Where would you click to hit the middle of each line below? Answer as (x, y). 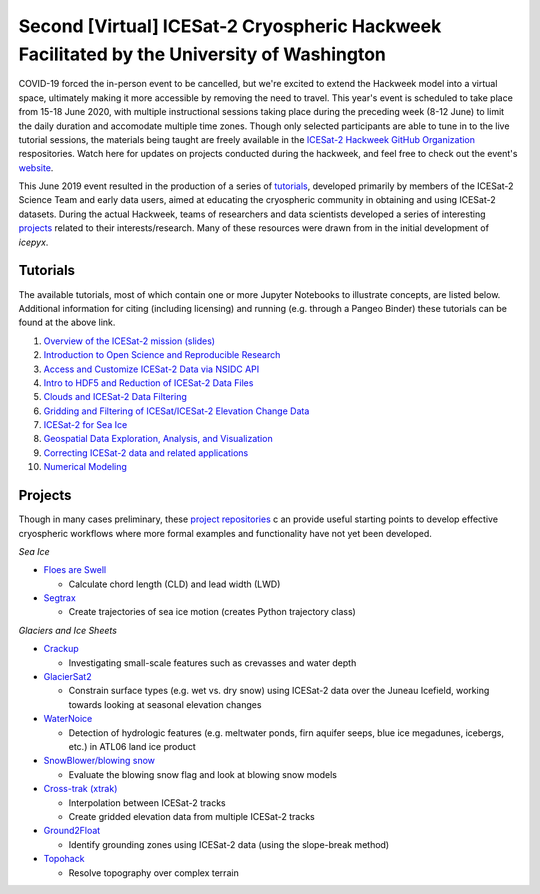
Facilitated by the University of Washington (202, 54)
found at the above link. (67, 322)
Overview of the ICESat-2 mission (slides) (129, 341)
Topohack (64, 859)
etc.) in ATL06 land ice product (132, 746)
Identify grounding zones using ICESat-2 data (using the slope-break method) (229, 844)
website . (36, 167)
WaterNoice (68, 719)
